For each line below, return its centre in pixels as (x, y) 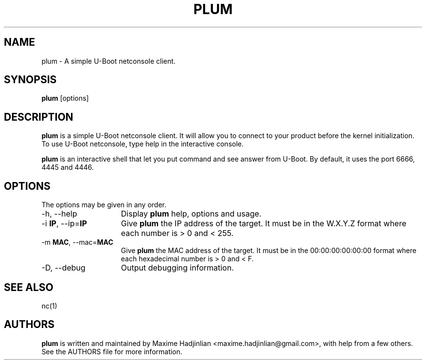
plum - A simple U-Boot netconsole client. (108, 61)
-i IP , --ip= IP (64, 224)
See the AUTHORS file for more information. (112, 351)
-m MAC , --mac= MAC (77, 242)
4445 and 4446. (68, 167)
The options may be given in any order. (104, 205)
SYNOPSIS (30, 80)
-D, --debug (63, 268)
